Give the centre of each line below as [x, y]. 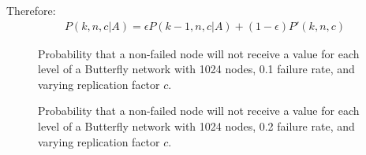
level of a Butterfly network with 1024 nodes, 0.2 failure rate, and [196, 126]
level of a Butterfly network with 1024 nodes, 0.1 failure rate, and [196, 69]
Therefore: [31, 10]
